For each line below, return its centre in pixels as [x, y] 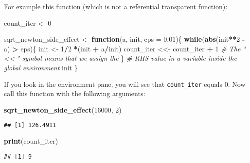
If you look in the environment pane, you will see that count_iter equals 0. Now [125, 84]
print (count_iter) [31, 141]
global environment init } [41, 67]
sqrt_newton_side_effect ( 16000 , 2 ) [63, 109]
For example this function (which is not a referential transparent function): [116, 6]
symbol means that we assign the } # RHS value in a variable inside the [129, 58]
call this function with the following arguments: [75, 93]
